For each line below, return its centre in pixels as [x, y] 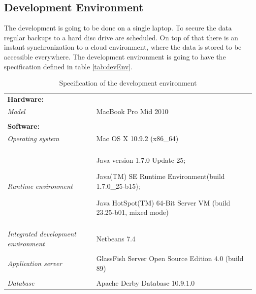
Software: [24, 126]
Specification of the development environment [128, 83]
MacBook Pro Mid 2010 [132, 111]
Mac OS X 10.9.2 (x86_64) [137, 138]
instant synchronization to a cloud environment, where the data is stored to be [123, 47]
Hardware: [26, 99]
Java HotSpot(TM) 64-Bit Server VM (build [163, 202]
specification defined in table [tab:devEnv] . [68, 66]
